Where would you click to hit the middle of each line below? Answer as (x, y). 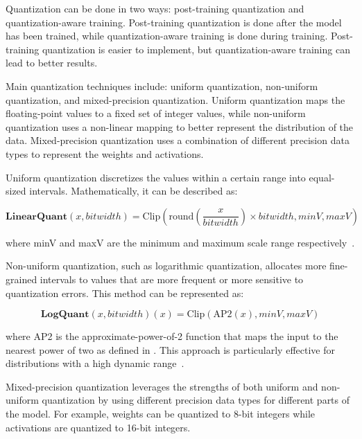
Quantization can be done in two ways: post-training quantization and (155, 8)
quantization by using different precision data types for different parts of (196, 400)
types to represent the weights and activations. (105, 153)
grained (21, 279)
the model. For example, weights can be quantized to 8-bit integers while (161, 414)
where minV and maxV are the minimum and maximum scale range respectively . (180, 242)
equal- (322, 177)
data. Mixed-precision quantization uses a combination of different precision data (178, 140)
